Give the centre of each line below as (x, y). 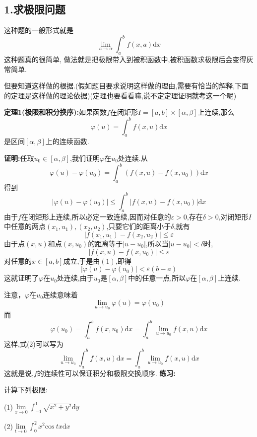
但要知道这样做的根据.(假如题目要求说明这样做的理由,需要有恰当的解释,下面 (127, 86)
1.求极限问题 (35, 9)
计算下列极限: (26, 390)
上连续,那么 (216, 112)
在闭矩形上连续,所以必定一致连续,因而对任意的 (96, 216)
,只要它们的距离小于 (139, 226)
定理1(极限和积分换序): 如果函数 (56, 112)
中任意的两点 (25, 226)
